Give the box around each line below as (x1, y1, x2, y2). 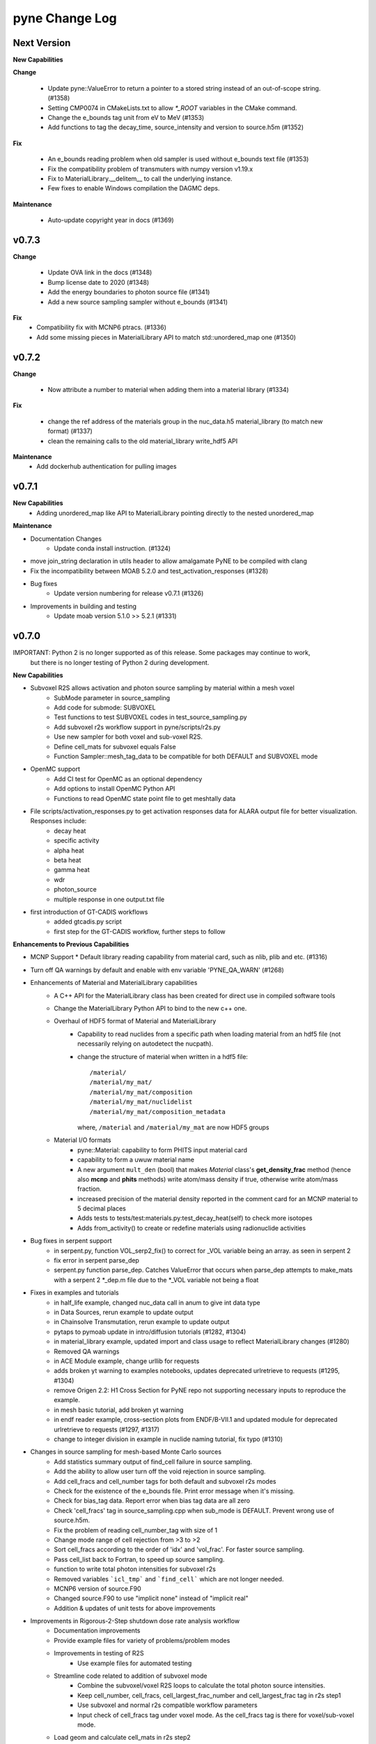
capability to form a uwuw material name (77, 1155, 195, 1164)
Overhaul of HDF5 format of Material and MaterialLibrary (54, 1017, 217, 1025)
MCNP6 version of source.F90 (54, 1584, 141, 1593)
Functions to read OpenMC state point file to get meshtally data (54, 794, 236, 802)
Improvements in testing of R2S (54, 1649, 144, 1657)
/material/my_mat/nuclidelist (89, 1098, 193, 1106)
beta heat (54, 855, 81, 864)
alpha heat (54, 846, 84, 855)
